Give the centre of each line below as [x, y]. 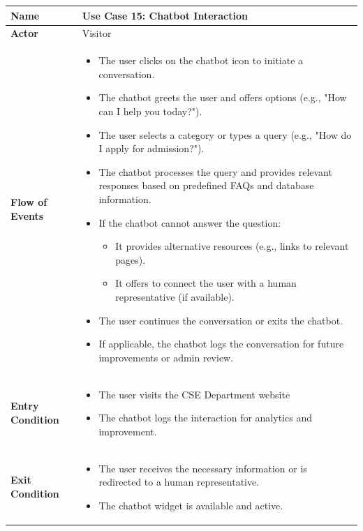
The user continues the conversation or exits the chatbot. [221, 320]
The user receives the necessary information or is [203, 468]
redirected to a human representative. [179, 482]
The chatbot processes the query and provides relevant [215, 171]
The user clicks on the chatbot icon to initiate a [201, 60]
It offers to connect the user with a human [206, 283]
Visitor [97, 33]
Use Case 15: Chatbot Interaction [165, 15]
